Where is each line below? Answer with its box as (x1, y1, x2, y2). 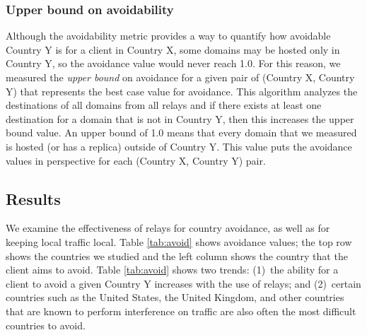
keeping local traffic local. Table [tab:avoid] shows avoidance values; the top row (6, 234, 352, 249)
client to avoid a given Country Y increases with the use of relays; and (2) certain (6, 276, 361, 290)
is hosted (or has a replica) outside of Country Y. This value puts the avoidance (6, 139, 352, 153)
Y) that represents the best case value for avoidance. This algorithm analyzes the (6, 83, 358, 98)
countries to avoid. (6, 317, 86, 332)
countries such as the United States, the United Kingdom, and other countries (6, 290, 344, 305)
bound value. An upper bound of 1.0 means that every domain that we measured (6, 125, 357, 140)
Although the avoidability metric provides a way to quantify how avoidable (6, 28, 331, 43)
